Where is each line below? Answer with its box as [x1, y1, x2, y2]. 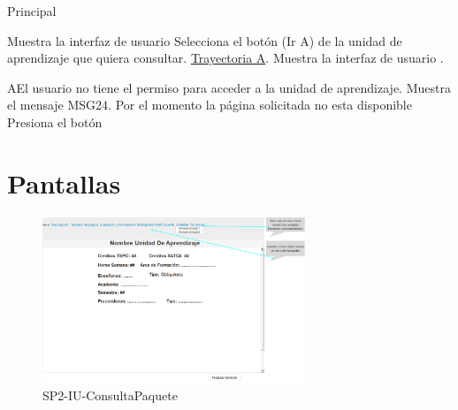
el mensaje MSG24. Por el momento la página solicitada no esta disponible [7, 95, 412, 114]
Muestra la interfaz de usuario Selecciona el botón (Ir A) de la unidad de [7, 31, 402, 49]
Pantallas [7, 164, 121, 201]
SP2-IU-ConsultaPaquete [42, 386, 178, 405]
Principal [7, 2, 57, 19]
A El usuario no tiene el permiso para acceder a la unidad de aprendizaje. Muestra [7, 78, 451, 96]
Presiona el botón [7, 112, 103, 131]
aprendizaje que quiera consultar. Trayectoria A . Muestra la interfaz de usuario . [7, 49, 444, 67]
